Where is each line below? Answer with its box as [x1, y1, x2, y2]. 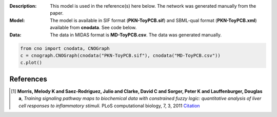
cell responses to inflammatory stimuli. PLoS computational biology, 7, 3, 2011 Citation [18, 103, 200, 109]
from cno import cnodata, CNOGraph [20, 45, 110, 51]
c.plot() [20, 60, 43, 66]
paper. [50, 10, 64, 16]
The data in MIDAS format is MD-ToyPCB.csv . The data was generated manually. [50, 31, 222, 38]
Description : [9, 3, 37, 9]
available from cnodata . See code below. [50, 25, 137, 31]
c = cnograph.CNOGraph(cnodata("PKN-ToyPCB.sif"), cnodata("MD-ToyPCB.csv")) [20, 52, 221, 59]
